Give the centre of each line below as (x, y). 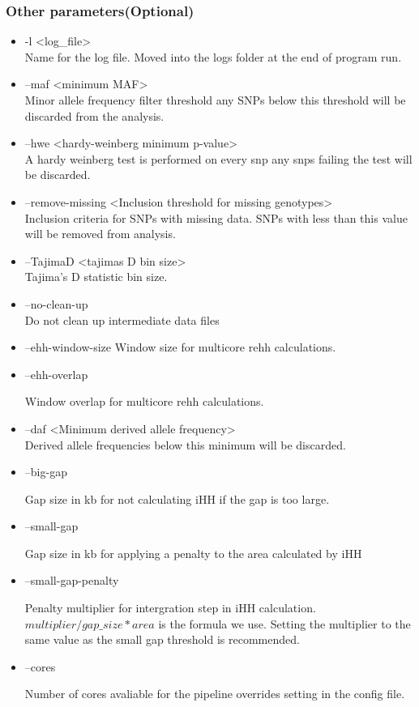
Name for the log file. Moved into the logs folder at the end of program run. (213, 56)
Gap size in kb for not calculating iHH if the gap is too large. (177, 498)
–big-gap (46, 472)
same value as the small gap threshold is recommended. (162, 639)
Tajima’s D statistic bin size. (96, 277)
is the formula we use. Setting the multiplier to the (284, 623)
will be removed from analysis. (100, 234)
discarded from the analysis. (94, 115)
